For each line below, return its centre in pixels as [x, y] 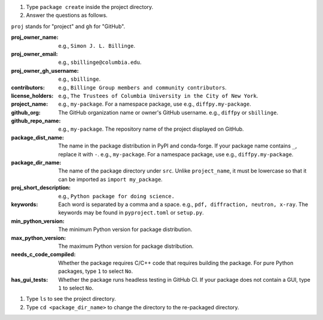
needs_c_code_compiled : [43, 254]
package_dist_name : [37, 137]
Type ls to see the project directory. [71, 299]
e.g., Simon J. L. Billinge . [97, 45]
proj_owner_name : [35, 37]
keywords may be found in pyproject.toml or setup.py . [131, 213]
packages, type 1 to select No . [96, 271]
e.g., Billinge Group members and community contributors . [142, 87]
